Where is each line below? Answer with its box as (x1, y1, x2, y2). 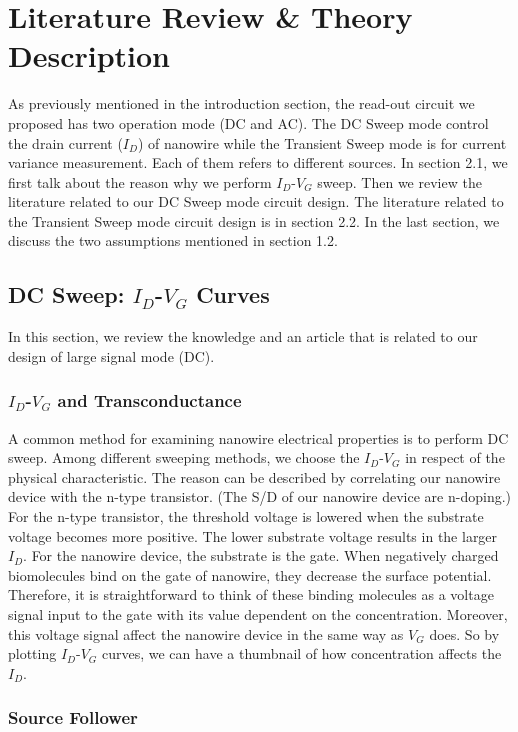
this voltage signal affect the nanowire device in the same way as (8, 623, 404, 644)
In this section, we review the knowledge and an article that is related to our (8, 326, 478, 347)
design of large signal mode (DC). (8, 345, 215, 366)
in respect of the (405, 447, 505, 468)
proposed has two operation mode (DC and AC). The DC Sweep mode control (8, 112, 489, 133)
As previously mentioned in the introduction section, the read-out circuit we (8, 93, 475, 114)
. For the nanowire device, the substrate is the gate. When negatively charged (23, 545, 499, 566)
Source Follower (8, 705, 138, 730)
